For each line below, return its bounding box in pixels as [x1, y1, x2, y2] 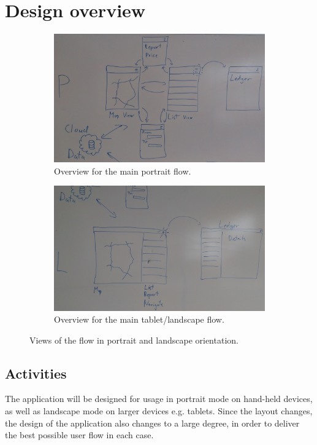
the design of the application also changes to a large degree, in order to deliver [5, 416, 300, 429]
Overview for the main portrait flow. [54, 164, 191, 177]
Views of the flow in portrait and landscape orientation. [29, 333, 239, 346]
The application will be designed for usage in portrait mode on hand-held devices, [5, 392, 313, 405]
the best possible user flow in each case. [5, 428, 154, 441]
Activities [5, 363, 67, 382]
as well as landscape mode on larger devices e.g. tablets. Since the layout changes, [5, 404, 313, 417]
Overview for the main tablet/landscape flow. [54, 313, 224, 326]
